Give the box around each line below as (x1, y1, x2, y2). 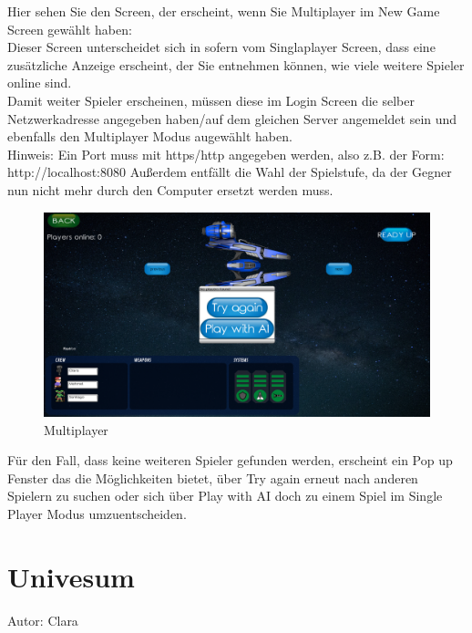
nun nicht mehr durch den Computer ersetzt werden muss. (7, 180, 333, 199)
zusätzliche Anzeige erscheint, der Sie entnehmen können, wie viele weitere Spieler (7, 55, 465, 74)
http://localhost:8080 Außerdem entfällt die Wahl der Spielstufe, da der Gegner (7, 162, 452, 182)
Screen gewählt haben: (7, 19, 132, 38)
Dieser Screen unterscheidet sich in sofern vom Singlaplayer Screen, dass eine (7, 37, 436, 57)
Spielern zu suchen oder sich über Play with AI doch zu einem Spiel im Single (7, 486, 443, 505)
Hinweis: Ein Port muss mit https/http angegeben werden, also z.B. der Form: (7, 144, 445, 163)
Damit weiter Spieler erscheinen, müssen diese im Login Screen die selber (7, 90, 415, 109)
